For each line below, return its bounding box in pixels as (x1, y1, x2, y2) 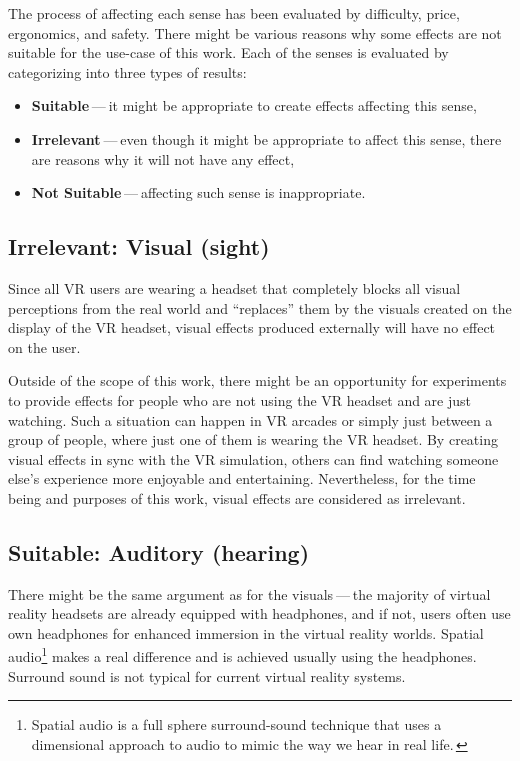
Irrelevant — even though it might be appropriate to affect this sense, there (31, 128, 502, 149)
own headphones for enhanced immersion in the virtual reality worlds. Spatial (8, 622, 484, 643)
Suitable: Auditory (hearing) (8, 536, 310, 567)
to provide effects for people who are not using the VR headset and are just (8, 389, 472, 410)
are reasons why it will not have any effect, (31, 148, 295, 169)
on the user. (8, 336, 81, 357)
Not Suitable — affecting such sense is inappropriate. (31, 182, 366, 203)
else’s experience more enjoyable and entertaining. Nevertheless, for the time (8, 468, 476, 489)
